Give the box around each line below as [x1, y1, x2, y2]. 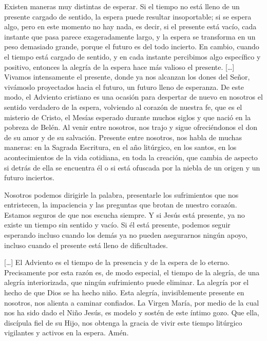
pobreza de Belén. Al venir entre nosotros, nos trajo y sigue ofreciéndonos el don [4, 122, 258, 132]
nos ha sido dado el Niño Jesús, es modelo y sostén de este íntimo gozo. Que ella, [4, 307, 259, 318]
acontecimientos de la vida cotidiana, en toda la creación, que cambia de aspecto [4, 151, 258, 162]
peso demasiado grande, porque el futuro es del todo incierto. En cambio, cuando [4, 41, 259, 52]
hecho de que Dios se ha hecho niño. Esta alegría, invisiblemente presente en [4, 287, 244, 298]
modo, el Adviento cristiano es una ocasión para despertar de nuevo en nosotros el [4, 91, 263, 102]
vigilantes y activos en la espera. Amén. [4, 327, 129, 338]
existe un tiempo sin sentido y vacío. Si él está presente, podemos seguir [4, 219, 231, 230]
